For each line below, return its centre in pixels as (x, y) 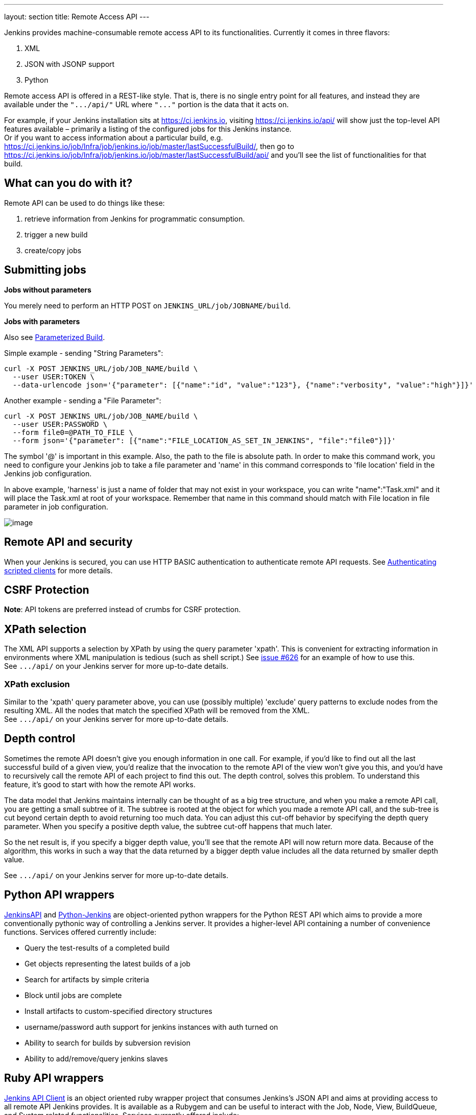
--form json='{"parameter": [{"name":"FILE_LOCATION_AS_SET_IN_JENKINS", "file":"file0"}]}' (204, 440)
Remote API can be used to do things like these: (85, 203)
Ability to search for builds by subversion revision (108, 1043)
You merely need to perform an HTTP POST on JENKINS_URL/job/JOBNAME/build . (147, 305)
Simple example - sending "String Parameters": (84, 353)
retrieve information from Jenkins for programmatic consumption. (135, 219)
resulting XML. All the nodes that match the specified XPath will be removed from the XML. (157, 710)
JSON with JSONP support (70, 64)
